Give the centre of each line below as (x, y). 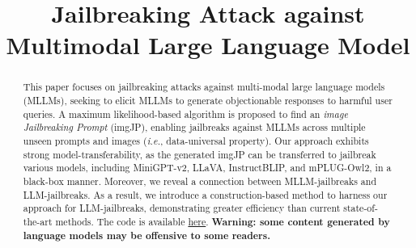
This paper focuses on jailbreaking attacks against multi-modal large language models (204, 87)
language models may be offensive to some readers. (146, 235)
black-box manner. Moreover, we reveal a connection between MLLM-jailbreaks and (200, 181)
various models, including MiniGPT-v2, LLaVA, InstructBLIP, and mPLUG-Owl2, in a (207, 168)
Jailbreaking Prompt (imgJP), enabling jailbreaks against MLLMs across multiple (194, 127)
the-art (38, 221)
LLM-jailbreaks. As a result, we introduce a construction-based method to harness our (205, 194)
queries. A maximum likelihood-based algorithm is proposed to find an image (185, 113)
